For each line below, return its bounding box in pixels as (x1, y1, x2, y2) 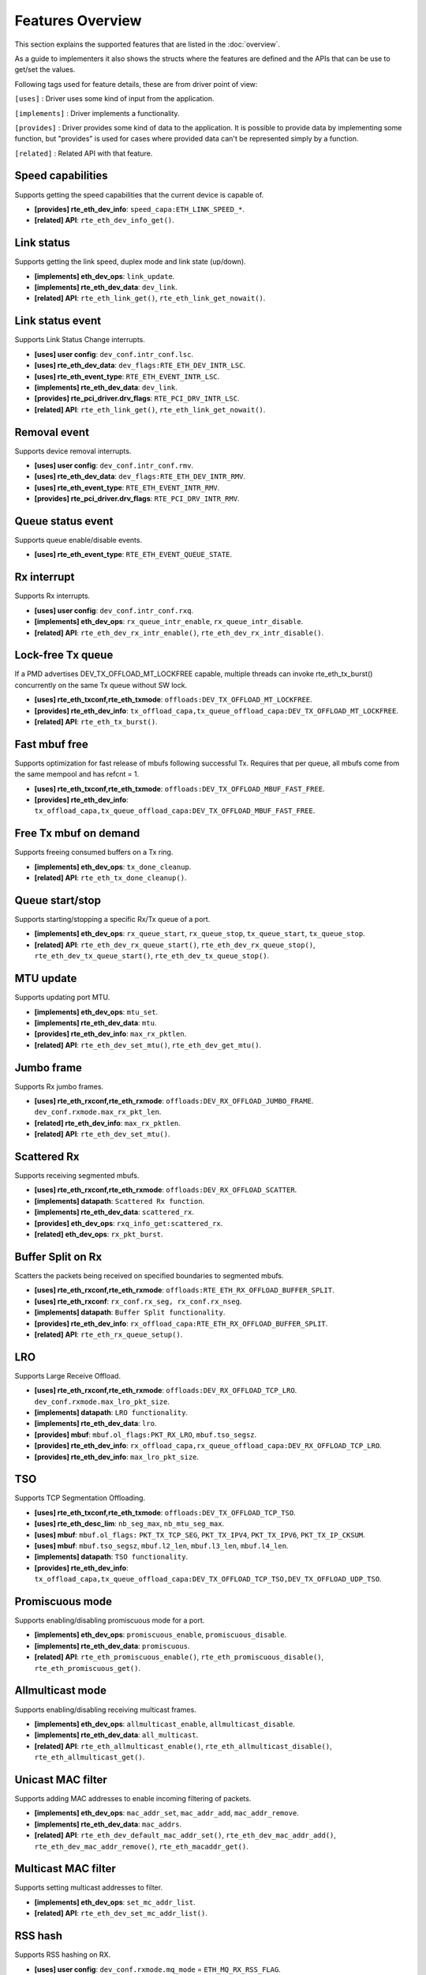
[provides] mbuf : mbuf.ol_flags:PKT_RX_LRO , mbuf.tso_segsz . (34, 1430, 257, 1439)
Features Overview (14, 12, 142, 29)
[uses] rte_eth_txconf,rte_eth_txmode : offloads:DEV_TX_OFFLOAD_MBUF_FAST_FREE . (34, 784, 325, 793)
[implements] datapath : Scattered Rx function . (34, 1196, 205, 1206)
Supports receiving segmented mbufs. (14, 1171, 140, 1180)
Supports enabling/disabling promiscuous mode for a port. (14, 1616, 205, 1625)
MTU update (14, 972, 77, 985)
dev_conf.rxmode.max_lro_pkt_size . (34, 1397, 170, 1406)
